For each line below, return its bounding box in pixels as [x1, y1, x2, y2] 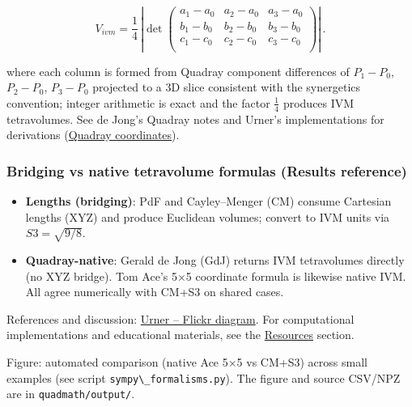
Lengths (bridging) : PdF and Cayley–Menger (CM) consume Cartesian [25, 193, 392, 210]
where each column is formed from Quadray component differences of [6, 62, 350, 79]
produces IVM [282, 94, 355, 111]
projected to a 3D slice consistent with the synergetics [92, 78, 361, 95]
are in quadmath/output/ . [6, 385, 135, 402]
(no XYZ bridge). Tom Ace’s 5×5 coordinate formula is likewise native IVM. [25, 267, 406, 284]
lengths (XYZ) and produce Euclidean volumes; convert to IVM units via [25, 208, 390, 225]
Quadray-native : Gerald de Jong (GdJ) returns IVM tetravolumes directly [25, 252, 405, 269]
